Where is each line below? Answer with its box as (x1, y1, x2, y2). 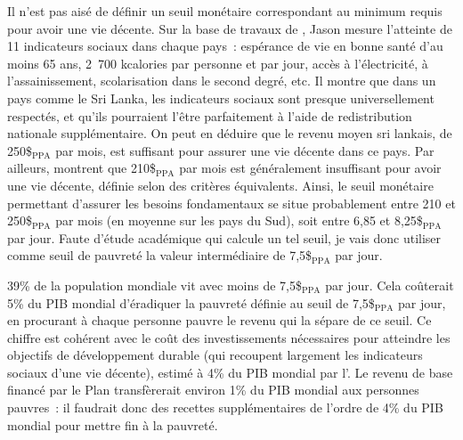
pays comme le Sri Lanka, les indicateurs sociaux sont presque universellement (7, 88, 435, 107)
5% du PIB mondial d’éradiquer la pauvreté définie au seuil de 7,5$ (7, 293, 375, 312)
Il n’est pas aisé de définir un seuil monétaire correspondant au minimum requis (7, 2, 443, 20)
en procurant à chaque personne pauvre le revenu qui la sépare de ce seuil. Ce (7, 311, 432, 330)
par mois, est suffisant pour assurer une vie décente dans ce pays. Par (55, 141, 435, 159)
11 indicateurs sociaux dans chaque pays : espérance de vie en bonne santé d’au (7, 37, 443, 55)
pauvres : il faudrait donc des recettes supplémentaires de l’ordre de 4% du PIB (7, 398, 443, 417)
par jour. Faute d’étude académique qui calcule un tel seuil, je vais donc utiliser (7, 228, 442, 247)
